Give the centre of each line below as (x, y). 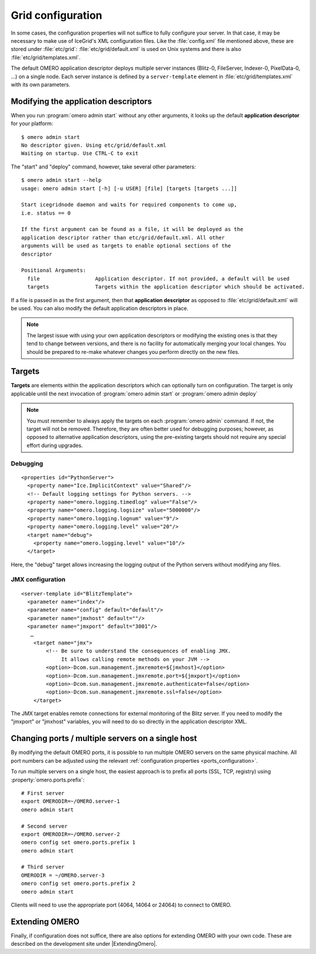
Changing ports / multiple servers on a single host (104, 738)
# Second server (44, 826)
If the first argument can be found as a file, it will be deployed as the (132, 229)
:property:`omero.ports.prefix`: (48, 780)
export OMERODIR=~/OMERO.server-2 (71, 834)
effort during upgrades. (55, 445)
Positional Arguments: (54, 270)
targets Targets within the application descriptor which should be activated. (166, 287)
